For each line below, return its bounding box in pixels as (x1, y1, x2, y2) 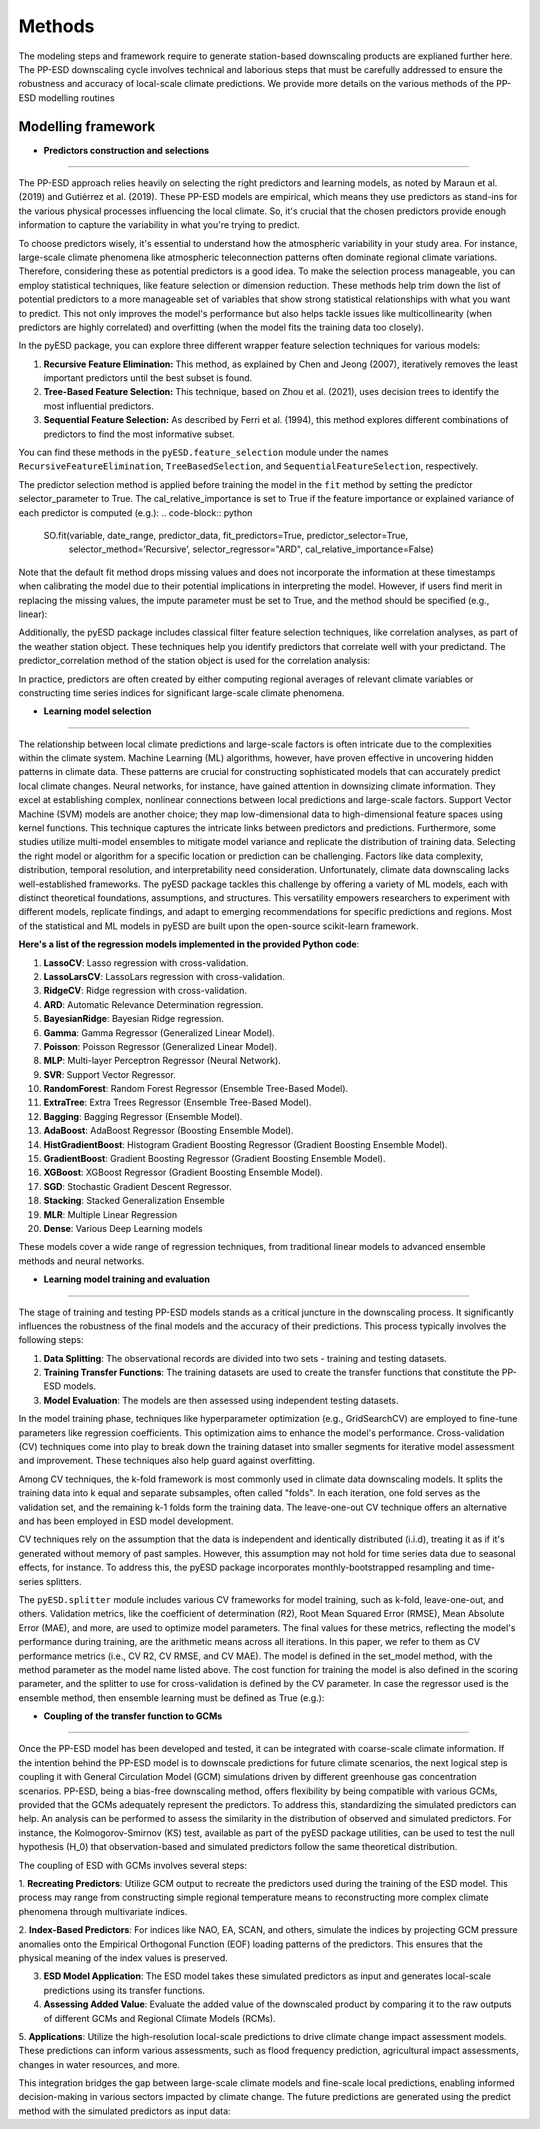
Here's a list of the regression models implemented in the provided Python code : (18, 938, 360, 950)
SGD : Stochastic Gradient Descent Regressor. (43, 1180, 232, 1192)
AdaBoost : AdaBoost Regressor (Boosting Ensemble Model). (43, 1125, 294, 1137)
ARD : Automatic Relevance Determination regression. (43, 998, 264, 1010)
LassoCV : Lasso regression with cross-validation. (43, 956, 249, 969)
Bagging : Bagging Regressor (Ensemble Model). (43, 1110, 243, 1122)
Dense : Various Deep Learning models (43, 1222, 204, 1234)
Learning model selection (43, 705, 152, 717)
